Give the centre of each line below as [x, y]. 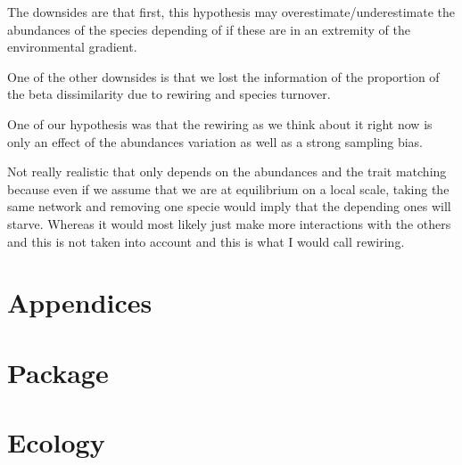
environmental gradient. [72, 47]
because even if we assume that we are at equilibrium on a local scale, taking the [228, 188]
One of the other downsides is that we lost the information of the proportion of [223, 76]
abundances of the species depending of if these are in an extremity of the [209, 29]
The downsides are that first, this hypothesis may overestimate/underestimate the [231, 12]
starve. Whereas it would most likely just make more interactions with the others [229, 223]
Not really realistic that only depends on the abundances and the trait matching [227, 171]
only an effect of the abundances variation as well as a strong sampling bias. [215, 141]
